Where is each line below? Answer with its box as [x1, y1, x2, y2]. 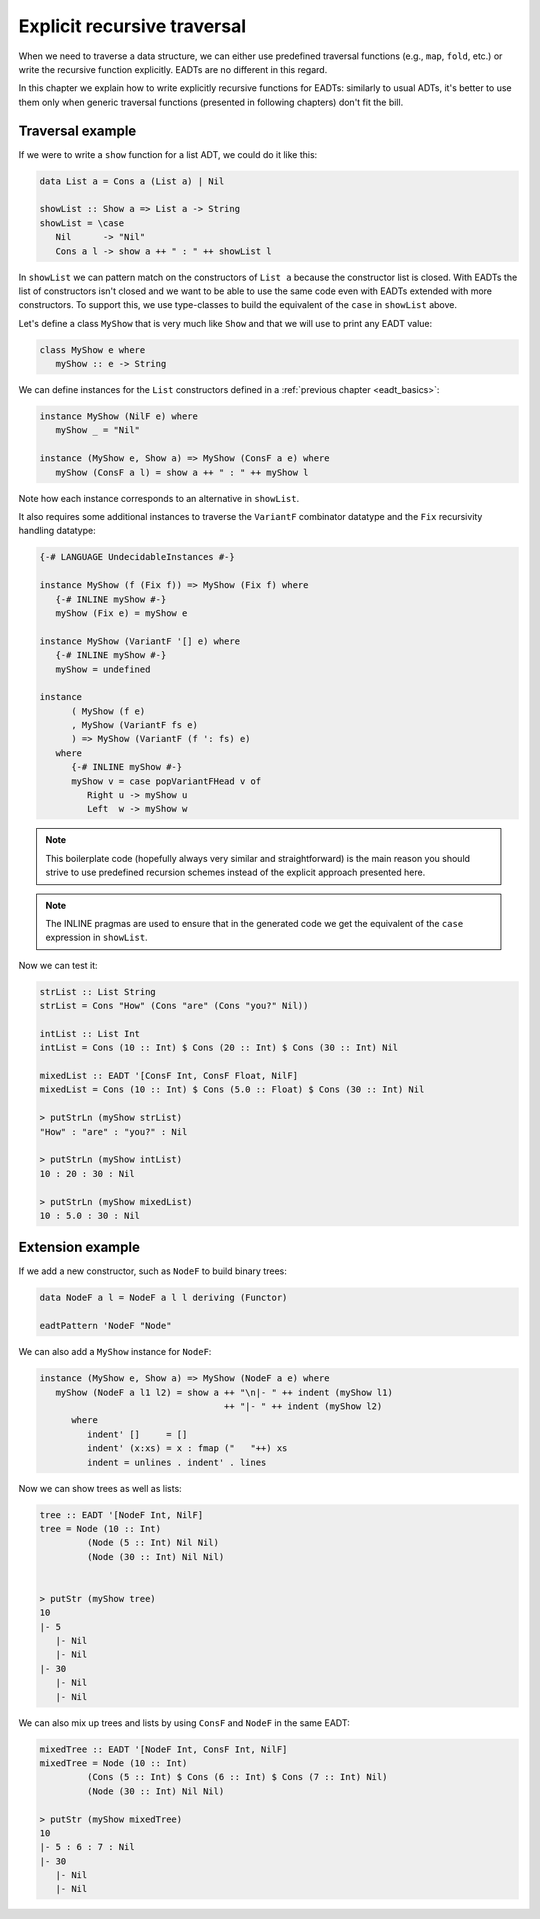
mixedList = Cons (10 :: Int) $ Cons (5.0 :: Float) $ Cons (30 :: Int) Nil [39, 1084, 425, 1095]
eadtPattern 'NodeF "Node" [39, 1320, 172, 1332]
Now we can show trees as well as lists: [18, 1482, 182, 1494]
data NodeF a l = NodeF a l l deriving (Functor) [39, 1292, 288, 1304]
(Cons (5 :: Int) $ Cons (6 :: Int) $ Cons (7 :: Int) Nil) [86, 1771, 388, 1783]
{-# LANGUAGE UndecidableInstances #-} [39, 551, 235, 563]
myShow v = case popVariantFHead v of [71, 775, 262, 787]
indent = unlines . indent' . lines [86, 1456, 267, 1468]
